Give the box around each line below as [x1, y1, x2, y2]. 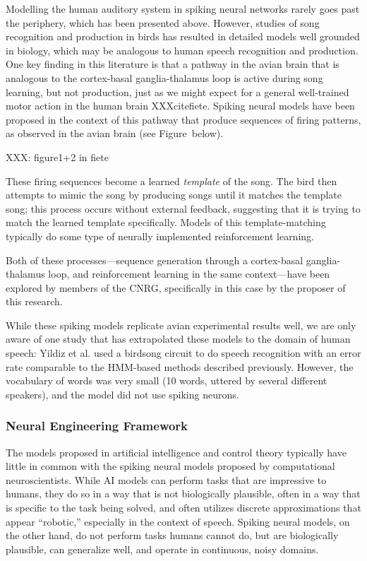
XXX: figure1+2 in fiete [6, 149, 109, 164]
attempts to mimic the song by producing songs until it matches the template [6, 187, 342, 202]
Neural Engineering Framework [6, 417, 188, 435]
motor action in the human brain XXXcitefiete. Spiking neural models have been [6, 98, 355, 113]
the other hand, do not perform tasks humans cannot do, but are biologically [6, 528, 339, 543]
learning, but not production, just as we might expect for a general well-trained [6, 84, 349, 99]
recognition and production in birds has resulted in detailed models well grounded [6, 29, 360, 44]
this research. [6, 294, 63, 309]
